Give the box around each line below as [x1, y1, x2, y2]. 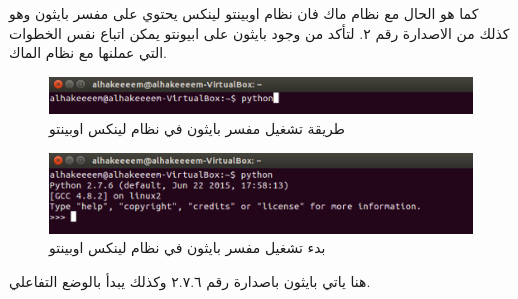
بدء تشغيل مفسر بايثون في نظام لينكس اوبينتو [49, 237, 326, 258]
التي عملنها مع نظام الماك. [9, 42, 167, 63]
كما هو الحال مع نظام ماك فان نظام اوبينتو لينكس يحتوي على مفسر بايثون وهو [9, 3, 479, 23]
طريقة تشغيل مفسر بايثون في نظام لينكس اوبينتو [49, 118, 345, 139]
